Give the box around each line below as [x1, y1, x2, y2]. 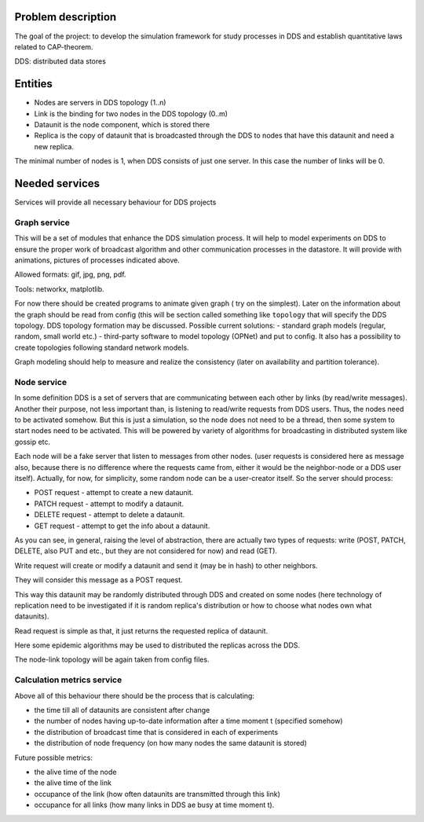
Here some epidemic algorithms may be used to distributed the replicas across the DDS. [14, 640, 301, 650]
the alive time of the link [34, 778, 111, 787]
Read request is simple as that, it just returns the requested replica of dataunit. [14, 626, 269, 636]
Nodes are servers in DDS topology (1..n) [34, 98, 166, 108]
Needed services [14, 177, 101, 190]
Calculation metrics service [14, 674, 122, 685]
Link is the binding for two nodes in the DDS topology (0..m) [34, 108, 228, 118]
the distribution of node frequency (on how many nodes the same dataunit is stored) [34, 739, 308, 748]
